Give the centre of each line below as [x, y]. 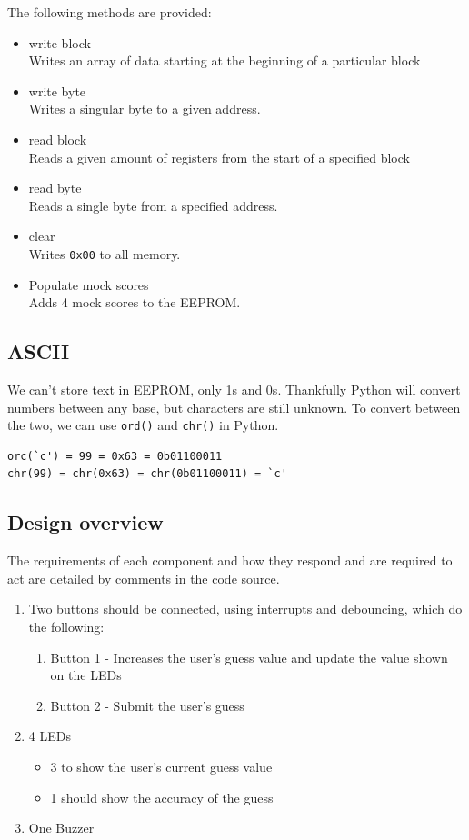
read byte [55, 188]
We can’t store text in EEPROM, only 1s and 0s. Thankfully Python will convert [234, 389]
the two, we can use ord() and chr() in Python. [143, 425]
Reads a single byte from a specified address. [153, 205]
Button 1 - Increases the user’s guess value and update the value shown [249, 657]
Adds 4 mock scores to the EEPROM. [135, 302]
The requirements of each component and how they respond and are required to [230, 560]
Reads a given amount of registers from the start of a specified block [219, 157]
